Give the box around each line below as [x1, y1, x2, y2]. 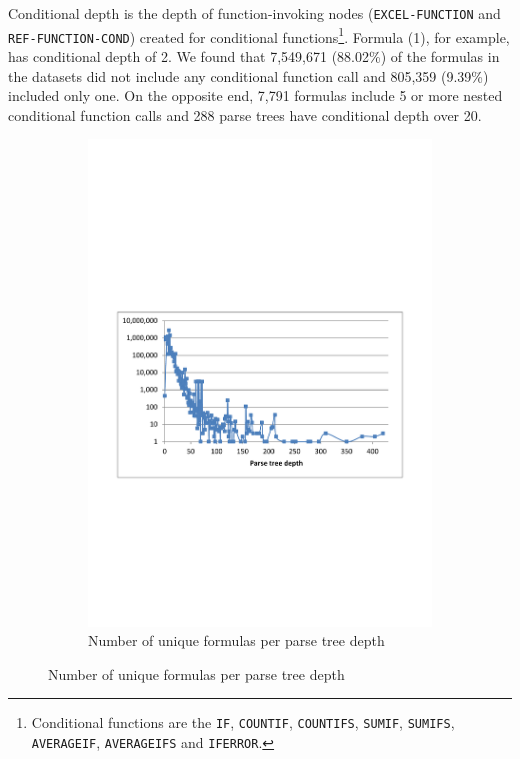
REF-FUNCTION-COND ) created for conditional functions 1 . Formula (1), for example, [8, 23, 510, 47]
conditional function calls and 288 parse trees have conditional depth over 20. [8, 104, 482, 125]
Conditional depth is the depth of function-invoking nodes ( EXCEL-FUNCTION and [8, 3, 501, 23]
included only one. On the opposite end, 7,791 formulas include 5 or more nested [8, 85, 503, 106]
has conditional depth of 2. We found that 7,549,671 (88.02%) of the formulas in [8, 45, 500, 66]
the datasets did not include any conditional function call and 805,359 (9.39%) [8, 65, 489, 86]
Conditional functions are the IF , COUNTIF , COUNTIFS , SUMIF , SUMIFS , [31, 712, 455, 733]
